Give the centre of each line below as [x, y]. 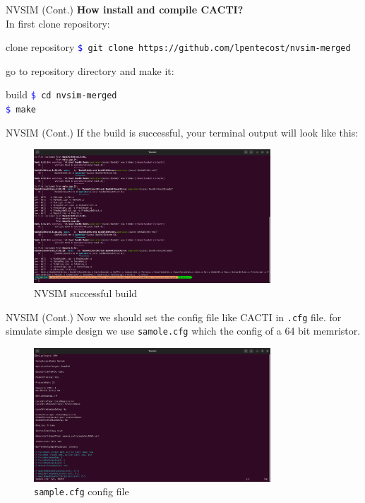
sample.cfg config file [82, 491]
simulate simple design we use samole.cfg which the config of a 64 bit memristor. [183, 331]
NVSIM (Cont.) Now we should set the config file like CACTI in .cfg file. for [174, 317]
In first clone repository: [58, 23]
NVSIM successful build [86, 293]
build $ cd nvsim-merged [61, 94]
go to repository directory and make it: [90, 70]
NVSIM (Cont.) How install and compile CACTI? [125, 9]
